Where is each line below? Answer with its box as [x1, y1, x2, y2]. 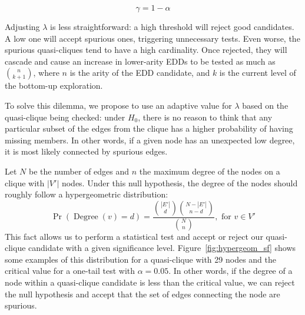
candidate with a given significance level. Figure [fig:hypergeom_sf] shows [28, 242, 296, 254]
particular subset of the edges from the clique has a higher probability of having [5, 122, 293, 135]
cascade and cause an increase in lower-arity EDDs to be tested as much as [5, 55, 276, 67]
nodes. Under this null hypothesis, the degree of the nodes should [61, 176, 298, 189]
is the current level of [219, 66, 296, 79]
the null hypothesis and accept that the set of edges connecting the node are [5, 287, 280, 300]
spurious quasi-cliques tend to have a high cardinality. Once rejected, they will [5, 43, 287, 56]
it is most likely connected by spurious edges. [5, 145, 168, 157]
